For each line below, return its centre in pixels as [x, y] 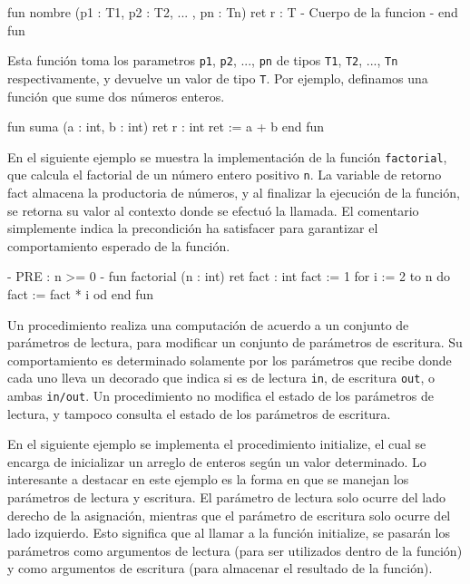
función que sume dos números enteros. [116, 96]
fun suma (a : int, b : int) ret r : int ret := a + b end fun [166, 127]
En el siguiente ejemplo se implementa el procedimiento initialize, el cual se [217, 444]
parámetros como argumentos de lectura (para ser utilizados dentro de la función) [235, 550]
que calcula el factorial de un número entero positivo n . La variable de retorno [225, 175]
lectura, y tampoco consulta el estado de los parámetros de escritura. [199, 413]
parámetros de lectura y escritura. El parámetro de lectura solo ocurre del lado [227, 497]
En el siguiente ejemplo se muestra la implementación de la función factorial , [227, 156]
